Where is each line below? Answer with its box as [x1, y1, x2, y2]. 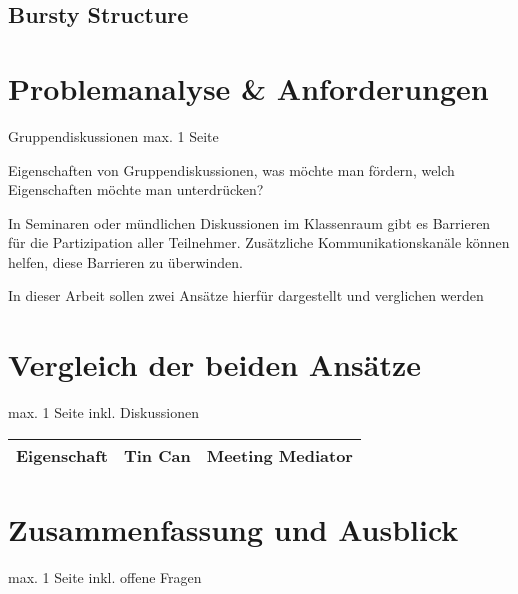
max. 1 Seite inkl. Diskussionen [8, 402, 199, 423]
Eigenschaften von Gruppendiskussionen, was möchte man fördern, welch [8, 159, 455, 180]
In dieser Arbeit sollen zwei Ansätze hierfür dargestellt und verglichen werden [8, 285, 484, 306]
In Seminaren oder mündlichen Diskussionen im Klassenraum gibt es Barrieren [8, 212, 491, 233]
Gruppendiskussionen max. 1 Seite [8, 125, 219, 146]
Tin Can [123, 443, 191, 467]
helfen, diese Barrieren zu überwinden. [8, 251, 243, 272]
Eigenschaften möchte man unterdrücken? [8, 179, 264, 200]
